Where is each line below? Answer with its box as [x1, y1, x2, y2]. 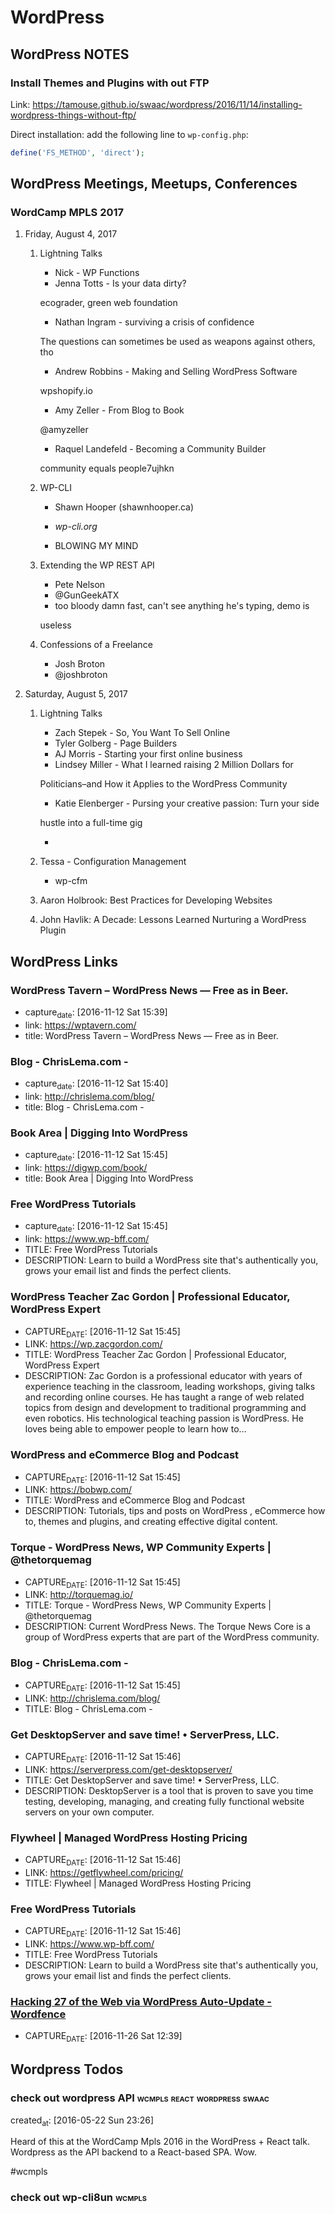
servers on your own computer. [24, 1806, 155, 1818]
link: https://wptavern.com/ [24, 1019, 137, 1031]
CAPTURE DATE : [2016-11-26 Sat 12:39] [24, 2030, 183, 2044]
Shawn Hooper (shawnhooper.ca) [54, 501, 195, 513]
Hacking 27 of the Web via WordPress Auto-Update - [10, 1994, 273, 2008]
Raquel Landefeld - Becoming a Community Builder [54, 443, 267, 455]
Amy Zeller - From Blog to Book [54, 404, 185, 416]
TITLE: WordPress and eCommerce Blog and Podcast [24, 1494, 246, 1506]
